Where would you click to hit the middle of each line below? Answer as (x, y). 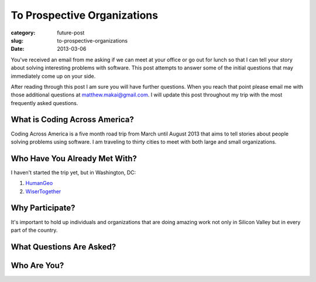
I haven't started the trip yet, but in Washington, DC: (73, 172)
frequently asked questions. (44, 103)
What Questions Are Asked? (63, 247)
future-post (71, 33)
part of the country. (34, 230)
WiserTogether (43, 191)
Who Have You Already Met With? (74, 159)
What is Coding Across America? (72, 120)
